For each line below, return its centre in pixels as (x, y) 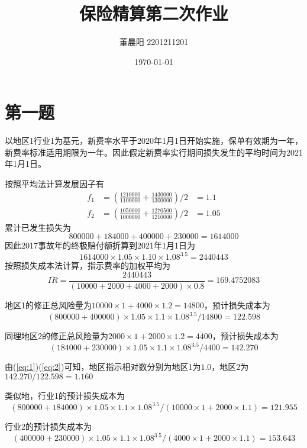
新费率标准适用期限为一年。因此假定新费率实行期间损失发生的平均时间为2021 (154, 152)
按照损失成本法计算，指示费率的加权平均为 (88, 265)
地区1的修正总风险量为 (48, 305)
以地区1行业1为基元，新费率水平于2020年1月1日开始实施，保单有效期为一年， (154, 141)
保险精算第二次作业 (153, 13)
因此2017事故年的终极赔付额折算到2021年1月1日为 (100, 245)
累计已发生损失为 (38, 227)
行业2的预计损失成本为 (48, 426)
